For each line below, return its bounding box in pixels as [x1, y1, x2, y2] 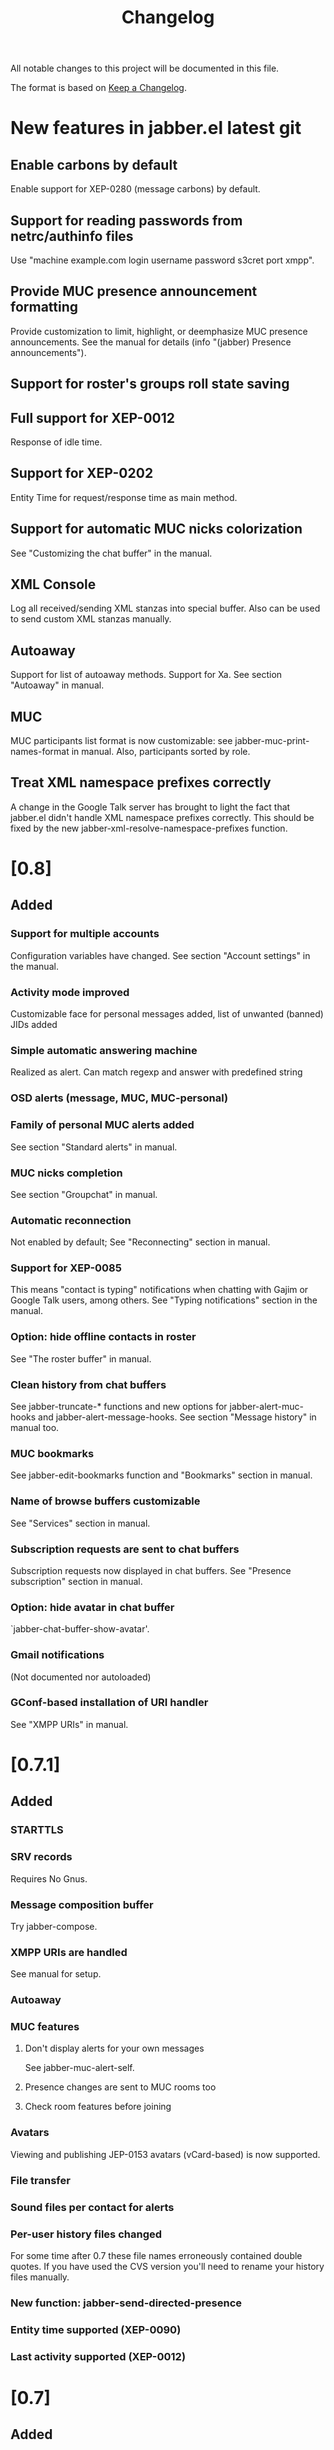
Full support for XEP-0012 [10, 409, 176, 426]
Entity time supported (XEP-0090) [10, 2322, 182, 2336]
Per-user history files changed [10, 2227, 163, 2241]
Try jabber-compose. [10, 1920, 98, 1932]
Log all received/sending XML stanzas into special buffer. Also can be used [10, 602, 321, 615]
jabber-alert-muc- [229, 1401, 304, 1413]
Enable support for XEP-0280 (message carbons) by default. [10, 183, 261, 195]
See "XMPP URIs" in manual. [10, 1718, 129, 1730]
